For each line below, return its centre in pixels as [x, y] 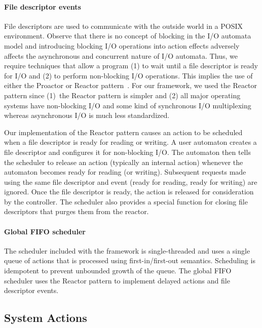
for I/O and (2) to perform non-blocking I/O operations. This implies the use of [128, 75]
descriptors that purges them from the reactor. [77, 211]
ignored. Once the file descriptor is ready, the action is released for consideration [129, 192]
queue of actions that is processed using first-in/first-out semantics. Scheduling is [130, 260]
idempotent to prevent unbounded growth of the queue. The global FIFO [118, 271]
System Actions [46, 318]
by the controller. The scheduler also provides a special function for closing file [126, 201]
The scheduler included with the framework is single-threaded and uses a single [127, 250]
